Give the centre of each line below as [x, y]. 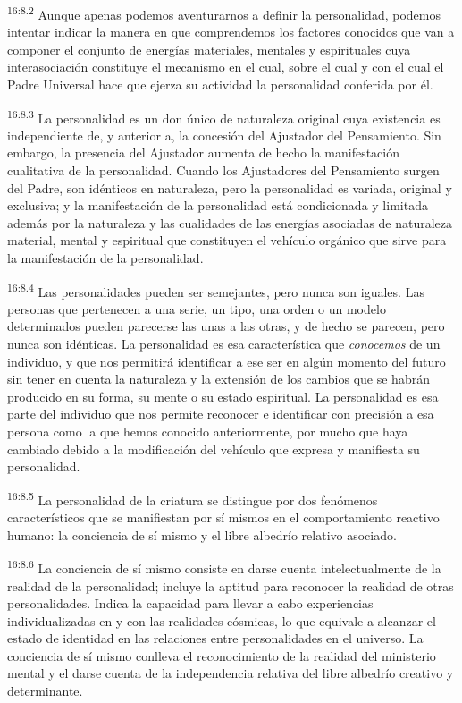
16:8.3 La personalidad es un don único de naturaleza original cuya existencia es [224, 116]
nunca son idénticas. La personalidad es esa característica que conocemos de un [224, 344]
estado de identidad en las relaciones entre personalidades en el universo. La [215, 638]
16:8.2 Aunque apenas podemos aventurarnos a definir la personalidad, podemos [224, 13]
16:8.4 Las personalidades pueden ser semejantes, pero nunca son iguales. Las [216, 290]
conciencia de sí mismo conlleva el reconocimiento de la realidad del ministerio [222, 655]
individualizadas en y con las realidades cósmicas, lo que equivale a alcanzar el [222, 620]
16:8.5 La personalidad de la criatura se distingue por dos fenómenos [193, 498]
